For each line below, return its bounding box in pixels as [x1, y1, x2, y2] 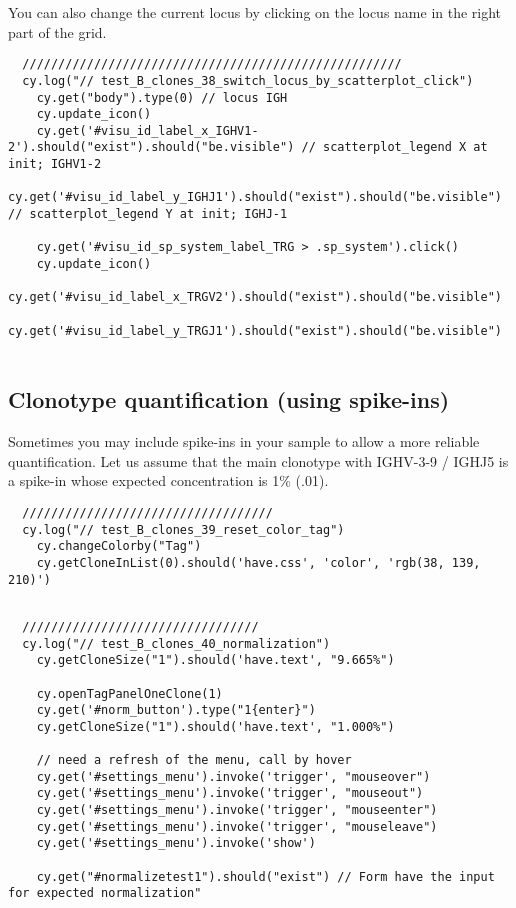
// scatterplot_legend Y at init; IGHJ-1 [8, 207, 288, 222]
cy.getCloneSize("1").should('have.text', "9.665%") [36, 653, 395, 668]
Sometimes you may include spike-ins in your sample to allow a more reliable [8, 431, 480, 452]
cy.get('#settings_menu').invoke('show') [36, 836, 316, 851]
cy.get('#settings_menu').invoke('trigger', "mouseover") [36, 769, 431, 784]
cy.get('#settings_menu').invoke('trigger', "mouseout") [36, 786, 424, 801]
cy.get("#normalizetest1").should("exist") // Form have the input [36, 869, 495, 884]
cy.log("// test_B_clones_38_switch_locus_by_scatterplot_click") [22, 73, 474, 88]
